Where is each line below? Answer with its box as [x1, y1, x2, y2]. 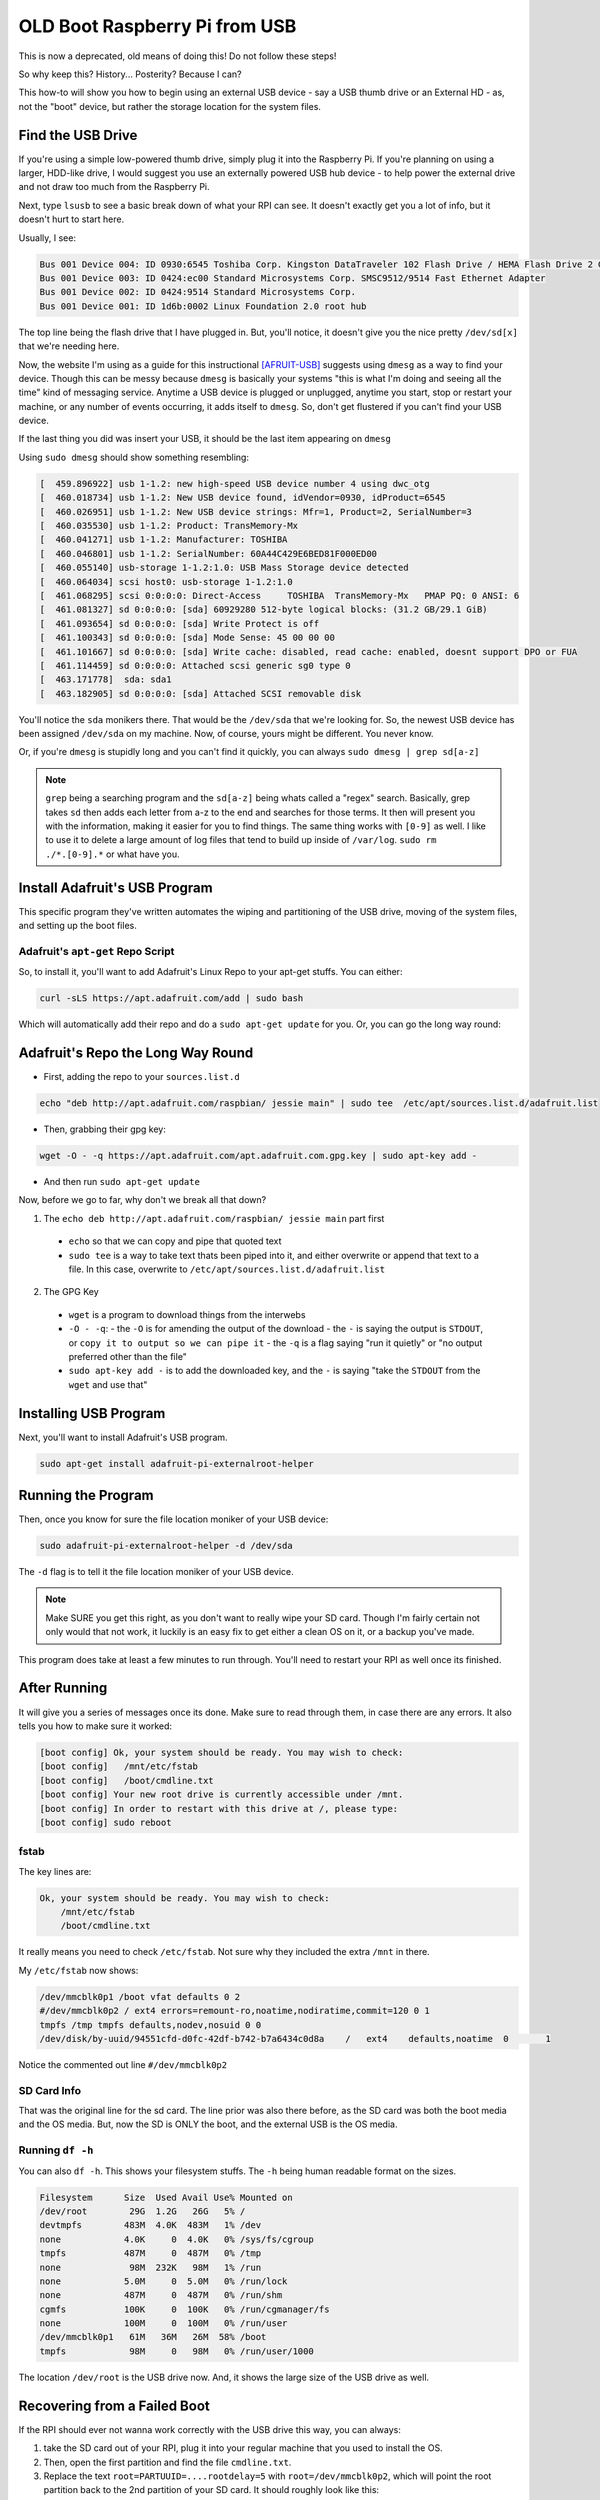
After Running [18, 1680, 108, 1697]
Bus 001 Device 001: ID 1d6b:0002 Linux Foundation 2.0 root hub [39, 300, 367, 312]
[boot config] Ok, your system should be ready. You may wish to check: [39, 1746, 404, 1758]
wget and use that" [68, 1378, 148, 1390]
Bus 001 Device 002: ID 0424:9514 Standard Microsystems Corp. [39, 286, 357, 298]
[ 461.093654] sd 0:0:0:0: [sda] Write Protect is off [39, 618, 320, 629]
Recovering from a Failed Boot [18, 2397, 210, 2414]
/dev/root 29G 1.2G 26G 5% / [39, 2205, 246, 2217]
